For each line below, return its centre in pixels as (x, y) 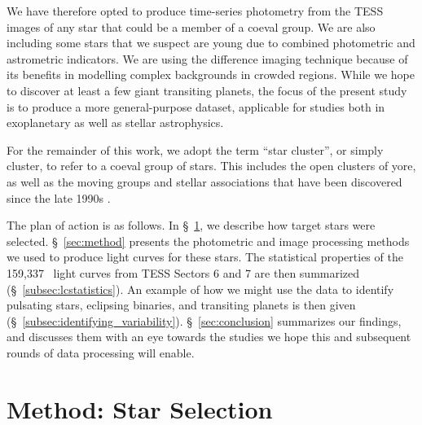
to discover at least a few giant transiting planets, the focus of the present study (207, 90)
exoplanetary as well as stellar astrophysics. (115, 123)
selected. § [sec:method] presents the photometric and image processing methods (208, 241)
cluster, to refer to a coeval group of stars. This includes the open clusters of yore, (211, 166)
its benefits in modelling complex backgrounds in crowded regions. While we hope (211, 74)
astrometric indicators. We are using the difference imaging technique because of (207, 58)
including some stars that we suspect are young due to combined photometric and (211, 43)
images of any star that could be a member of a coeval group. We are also (191, 26)
